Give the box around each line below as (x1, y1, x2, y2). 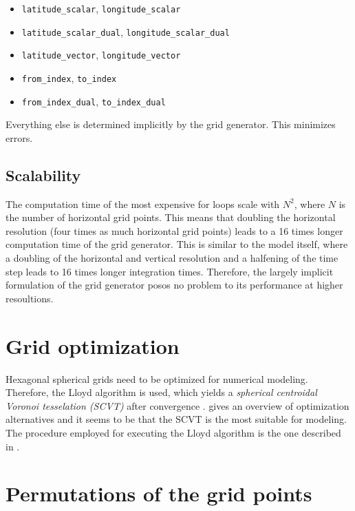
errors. (6, 130, 33, 145)
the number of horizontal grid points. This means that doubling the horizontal (6, 210, 336, 225)
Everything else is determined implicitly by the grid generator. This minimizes (6, 117, 336, 132)
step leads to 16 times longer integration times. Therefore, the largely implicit (6, 264, 334, 278)
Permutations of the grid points (6, 479, 312, 508)
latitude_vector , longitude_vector (21, 48, 181, 62)
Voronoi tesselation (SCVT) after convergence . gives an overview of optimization (6, 398, 349, 413)
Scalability (6, 164, 81, 185)
